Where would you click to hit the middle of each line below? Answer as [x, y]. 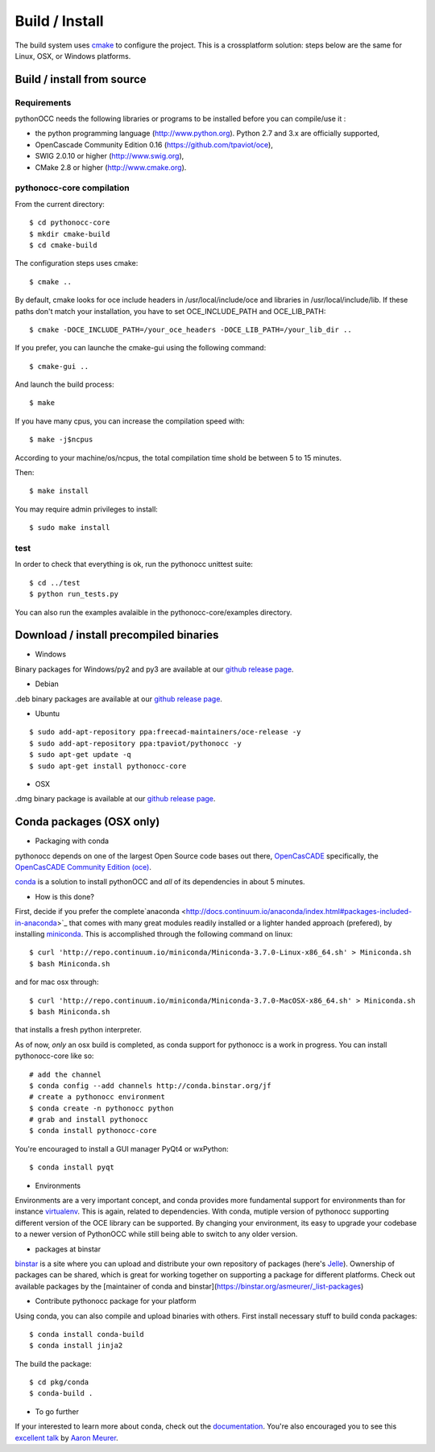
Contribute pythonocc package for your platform [116, 1301]
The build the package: [53, 1363]
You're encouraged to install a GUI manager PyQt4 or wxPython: [122, 1148]
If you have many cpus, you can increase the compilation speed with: [130, 421]
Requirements [43, 102]
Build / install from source [81, 79]
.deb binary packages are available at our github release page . [119, 699]
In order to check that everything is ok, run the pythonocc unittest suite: [134, 565]
